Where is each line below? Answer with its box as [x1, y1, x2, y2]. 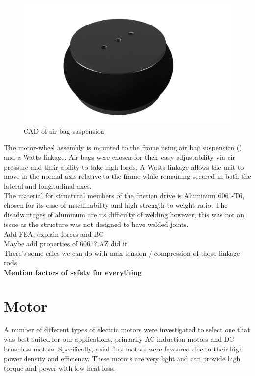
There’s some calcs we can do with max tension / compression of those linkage [4, 248, 240, 258]
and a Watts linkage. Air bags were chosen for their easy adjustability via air [4, 151, 235, 162]
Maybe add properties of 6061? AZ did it [4, 238, 127, 249]
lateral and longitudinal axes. [4, 180, 92, 191]
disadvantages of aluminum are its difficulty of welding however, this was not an [4, 209, 245, 220]
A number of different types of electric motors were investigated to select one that [4, 324, 250, 334]
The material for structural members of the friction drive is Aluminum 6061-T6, [4, 190, 245, 201]
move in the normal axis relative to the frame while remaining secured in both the [4, 171, 251, 181]
